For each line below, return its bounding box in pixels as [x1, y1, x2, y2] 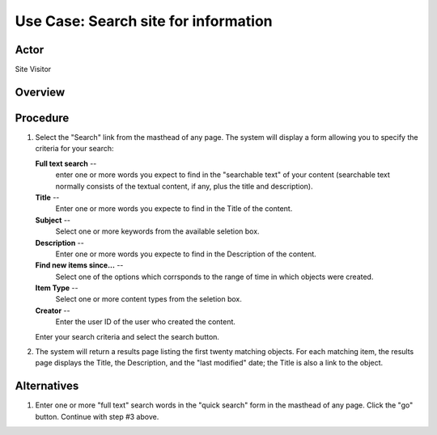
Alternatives [15, 379, 79, 393]
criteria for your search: [35, 144, 114, 154]
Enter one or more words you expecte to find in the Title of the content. [55, 204, 293, 213]
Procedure [15, 111, 70, 125]
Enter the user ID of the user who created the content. [55, 317, 236, 327]
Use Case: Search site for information [15, 12, 273, 30]
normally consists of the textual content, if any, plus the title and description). [55, 181, 313, 191]
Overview [15, 85, 66, 99]
